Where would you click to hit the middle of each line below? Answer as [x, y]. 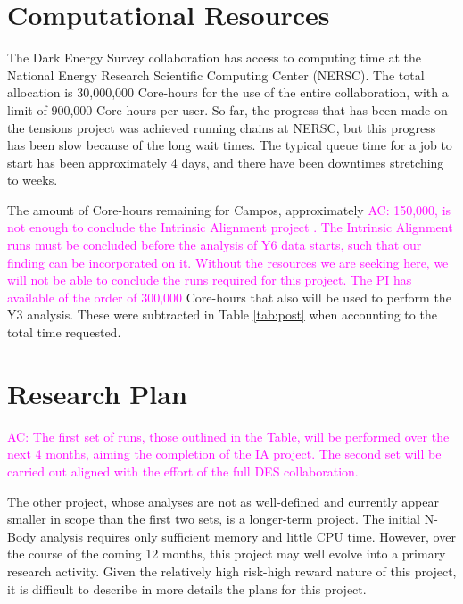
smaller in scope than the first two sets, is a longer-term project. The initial [214, 519]
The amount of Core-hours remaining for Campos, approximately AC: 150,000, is [229, 209]
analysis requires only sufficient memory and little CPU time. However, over [248, 536]
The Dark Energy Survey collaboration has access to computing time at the [214, 58]
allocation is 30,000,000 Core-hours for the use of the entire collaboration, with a [228, 92]
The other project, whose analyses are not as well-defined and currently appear [223, 501]
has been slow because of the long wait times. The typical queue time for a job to [230, 145]
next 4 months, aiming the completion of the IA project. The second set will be [224, 454]
